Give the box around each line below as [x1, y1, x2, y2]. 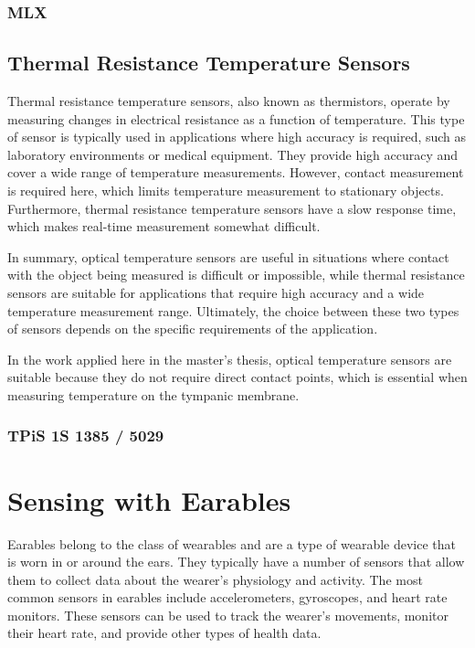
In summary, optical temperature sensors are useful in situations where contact [7, 247, 449, 266]
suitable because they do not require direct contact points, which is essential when [7, 367, 468, 387]
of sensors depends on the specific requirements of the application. [7, 319, 378, 338]
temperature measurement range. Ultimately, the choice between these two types [7, 301, 459, 320]
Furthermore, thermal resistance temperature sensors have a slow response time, [7, 198, 457, 218]
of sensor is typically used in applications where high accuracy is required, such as [7, 127, 467, 146]
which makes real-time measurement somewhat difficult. [7, 217, 321, 236]
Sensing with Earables [7, 481, 291, 518]
